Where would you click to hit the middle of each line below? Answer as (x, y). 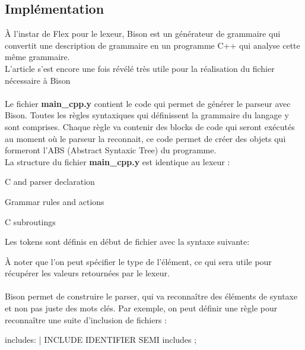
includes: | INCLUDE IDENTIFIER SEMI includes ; (101, 340)
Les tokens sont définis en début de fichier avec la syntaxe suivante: (127, 242)
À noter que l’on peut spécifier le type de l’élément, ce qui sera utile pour (138, 261)
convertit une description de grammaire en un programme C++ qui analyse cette (152, 45)
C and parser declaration (50, 182)
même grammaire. (37, 57)
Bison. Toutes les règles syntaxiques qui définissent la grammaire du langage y (147, 115)
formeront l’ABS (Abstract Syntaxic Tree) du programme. (111, 150)
